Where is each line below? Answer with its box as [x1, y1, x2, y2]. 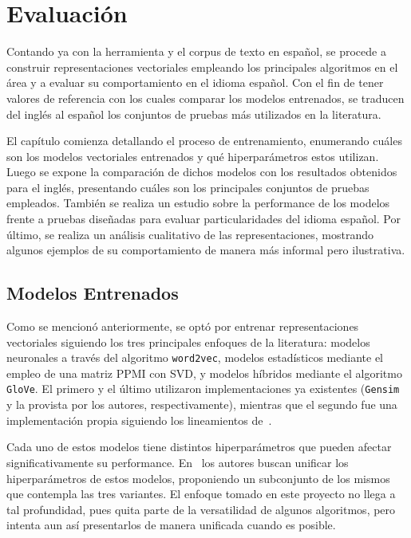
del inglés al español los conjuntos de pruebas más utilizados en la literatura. [6, 105, 381, 122]
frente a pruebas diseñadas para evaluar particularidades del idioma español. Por [6, 210, 401, 227]
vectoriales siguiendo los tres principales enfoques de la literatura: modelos [6, 333, 370, 350]
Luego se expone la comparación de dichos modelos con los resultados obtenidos [6, 163, 397, 180]
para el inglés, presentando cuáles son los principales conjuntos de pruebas [6, 179, 370, 195]
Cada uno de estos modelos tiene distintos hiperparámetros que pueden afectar [6, 438, 392, 455]
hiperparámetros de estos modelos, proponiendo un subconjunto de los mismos [6, 469, 390, 486]
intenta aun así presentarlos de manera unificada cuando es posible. [6, 516, 336, 533]
